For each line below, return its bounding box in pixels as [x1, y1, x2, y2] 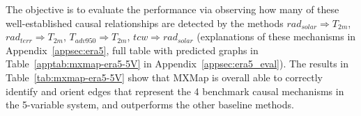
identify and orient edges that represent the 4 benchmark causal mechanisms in [6, 83, 344, 98]
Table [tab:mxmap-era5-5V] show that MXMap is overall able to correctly [6, 69, 323, 84]
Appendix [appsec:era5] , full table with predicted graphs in [6, 42, 259, 57]
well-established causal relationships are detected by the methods [6, 15, 284, 30]
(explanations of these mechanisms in [197, 29, 356, 44]
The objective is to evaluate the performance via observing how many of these [6, 2, 339, 16]
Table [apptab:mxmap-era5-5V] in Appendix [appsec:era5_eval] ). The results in [6, 56, 348, 71]
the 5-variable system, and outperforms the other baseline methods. [6, 97, 294, 112]
